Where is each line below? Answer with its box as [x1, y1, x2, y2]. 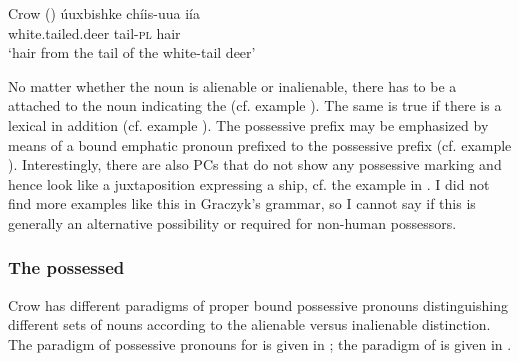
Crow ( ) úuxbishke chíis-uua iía [8, 3, 200, 23]
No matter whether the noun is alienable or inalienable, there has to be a [8, 75, 457, 96]
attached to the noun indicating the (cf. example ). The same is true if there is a [8, 95, 502, 116]
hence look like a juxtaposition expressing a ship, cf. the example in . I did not [8, 173, 490, 194]
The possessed [8, 255, 125, 280]
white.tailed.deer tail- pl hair [8, 22, 181, 43]
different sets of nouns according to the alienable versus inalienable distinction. [8, 314, 491, 335]
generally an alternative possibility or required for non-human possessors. [8, 212, 457, 233]
